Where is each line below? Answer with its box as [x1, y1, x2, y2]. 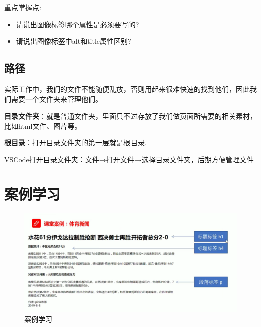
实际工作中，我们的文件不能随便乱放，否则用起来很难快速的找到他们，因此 [4, 83, 250, 94]
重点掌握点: [4, 2, 41, 12]
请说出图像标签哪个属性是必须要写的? [16, 19, 139, 29]
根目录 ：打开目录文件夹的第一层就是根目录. [4, 137, 147, 148]
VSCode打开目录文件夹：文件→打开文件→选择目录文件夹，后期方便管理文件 [4, 154, 254, 164]
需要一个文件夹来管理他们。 [11, 93, 102, 104]
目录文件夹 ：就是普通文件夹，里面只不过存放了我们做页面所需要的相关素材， [4, 111, 257, 121]
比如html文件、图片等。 [4, 120, 82, 131]
